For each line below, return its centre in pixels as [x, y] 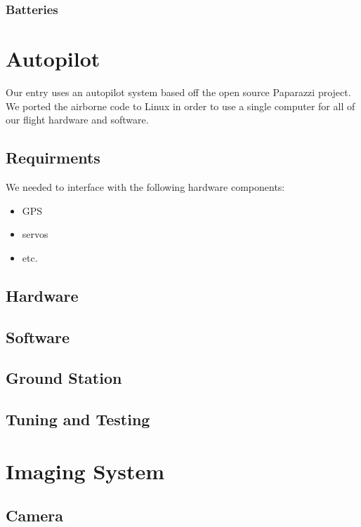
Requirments [53, 158]
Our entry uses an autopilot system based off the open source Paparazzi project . [178, 92]
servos [35, 234]
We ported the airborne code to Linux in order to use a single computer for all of [180, 106]
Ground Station [64, 378]
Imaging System [85, 471]
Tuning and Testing [78, 419]
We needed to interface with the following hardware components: [145, 186]
